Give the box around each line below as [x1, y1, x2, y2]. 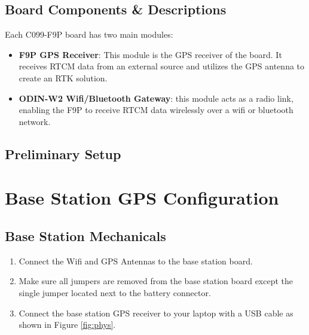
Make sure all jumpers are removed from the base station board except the [19, 275, 293, 287]
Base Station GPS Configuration [5, 185, 279, 210]
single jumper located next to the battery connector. [19, 286, 211, 299]
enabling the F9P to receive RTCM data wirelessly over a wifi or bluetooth [19, 103, 293, 116]
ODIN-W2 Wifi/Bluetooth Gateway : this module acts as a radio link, [19, 92, 293, 104]
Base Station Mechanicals [5, 226, 166, 245]
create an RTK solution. [19, 71, 108, 84]
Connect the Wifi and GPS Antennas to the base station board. [19, 254, 253, 267]
